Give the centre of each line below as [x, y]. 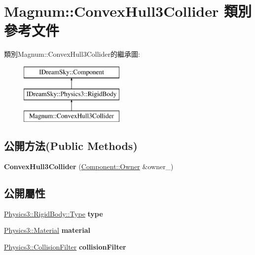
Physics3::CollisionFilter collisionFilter [65, 247]
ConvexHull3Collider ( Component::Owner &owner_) [89, 166]
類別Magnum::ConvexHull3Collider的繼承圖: [72, 54]
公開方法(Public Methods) [71, 146]
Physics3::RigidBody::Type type [54, 213]
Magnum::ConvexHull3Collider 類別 [128, 11]
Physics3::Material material [47, 230]
